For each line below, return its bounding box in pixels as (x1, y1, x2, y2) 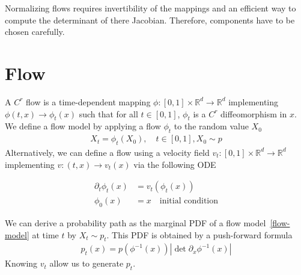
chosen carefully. (5, 25, 65, 38)
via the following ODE (133, 158, 216, 170)
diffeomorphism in (220, 107, 287, 120)
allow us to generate (49, 257, 124, 270)
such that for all (79, 107, 138, 120)
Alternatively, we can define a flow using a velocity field (5, 146, 210, 158)
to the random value (174, 120, 249, 132)
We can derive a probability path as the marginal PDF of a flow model (5, 216, 266, 229)
